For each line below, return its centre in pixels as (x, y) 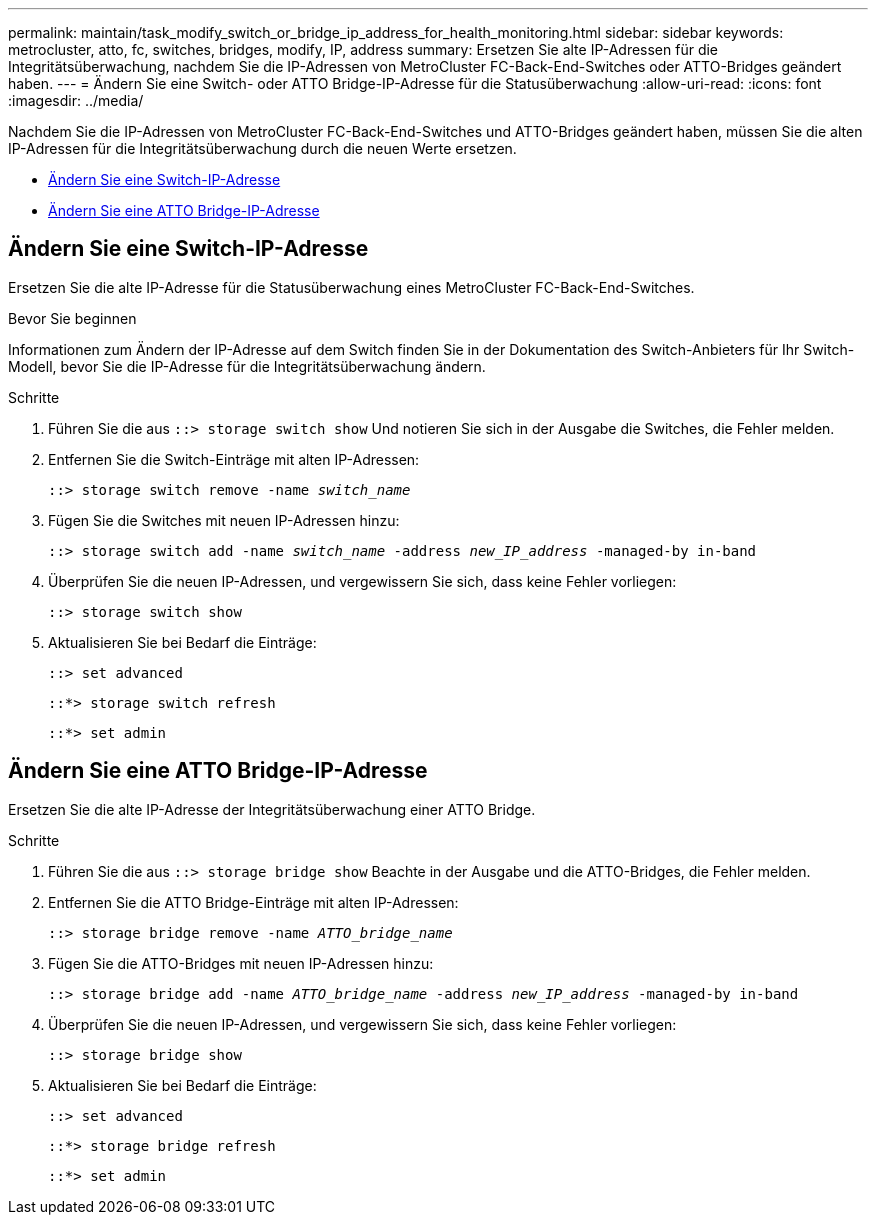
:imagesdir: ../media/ (76, 100)
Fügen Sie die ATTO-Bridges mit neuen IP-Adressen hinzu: (241, 963)
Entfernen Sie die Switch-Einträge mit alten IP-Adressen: (234, 459)
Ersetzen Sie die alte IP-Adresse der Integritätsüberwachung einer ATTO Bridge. (272, 809)
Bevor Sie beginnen (72, 318)
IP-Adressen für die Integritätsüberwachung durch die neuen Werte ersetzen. (262, 148)
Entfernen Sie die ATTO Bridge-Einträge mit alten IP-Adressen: (253, 902)
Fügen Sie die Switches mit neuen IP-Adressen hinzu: (224, 520)
